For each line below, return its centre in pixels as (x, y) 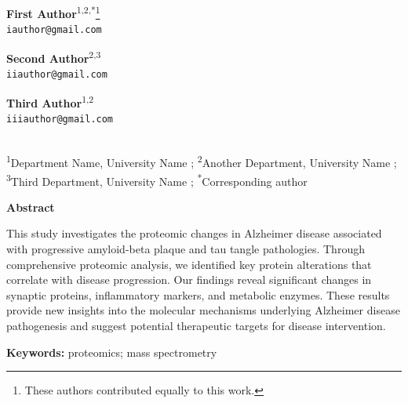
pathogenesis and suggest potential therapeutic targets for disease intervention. (196, 325)
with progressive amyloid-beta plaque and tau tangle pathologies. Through (186, 249)
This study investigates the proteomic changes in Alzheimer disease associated (194, 233)
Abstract (31, 207)
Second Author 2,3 (54, 56)
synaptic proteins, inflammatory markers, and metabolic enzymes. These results (198, 294)
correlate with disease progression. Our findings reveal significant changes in (189, 280)
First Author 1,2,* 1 (53, 12)
